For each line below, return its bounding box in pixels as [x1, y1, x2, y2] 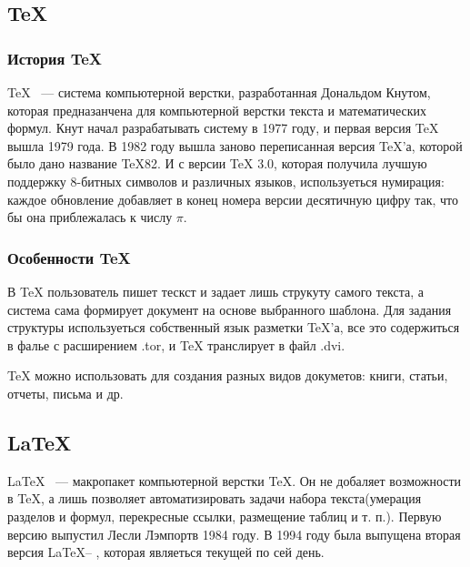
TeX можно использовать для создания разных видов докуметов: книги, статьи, [7, 366, 448, 385]
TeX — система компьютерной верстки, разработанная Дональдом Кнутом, [7, 83, 431, 101]
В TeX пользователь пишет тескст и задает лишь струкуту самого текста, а [7, 281, 425, 300]
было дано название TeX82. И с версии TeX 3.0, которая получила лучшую [7, 154, 427, 173]
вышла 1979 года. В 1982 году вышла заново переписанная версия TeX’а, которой [7, 136, 463, 155]
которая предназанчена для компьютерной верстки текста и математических [7, 100, 427, 119]
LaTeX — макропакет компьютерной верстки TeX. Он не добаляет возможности [7, 471, 462, 490]
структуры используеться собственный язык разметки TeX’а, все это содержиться [7, 318, 460, 337]
